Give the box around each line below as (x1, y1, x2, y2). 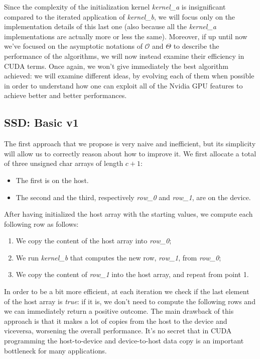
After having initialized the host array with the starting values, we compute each (4, 209, 253, 219)
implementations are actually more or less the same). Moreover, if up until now (4, 31, 247, 41)
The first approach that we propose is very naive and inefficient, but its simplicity (4, 138, 256, 149)
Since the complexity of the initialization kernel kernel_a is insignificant (4, 2, 226, 12)
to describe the (173, 41, 219, 51)
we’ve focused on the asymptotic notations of (4, 41, 143, 51)
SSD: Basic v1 (4, 115, 79, 130)
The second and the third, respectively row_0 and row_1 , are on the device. (16, 192, 251, 202)
